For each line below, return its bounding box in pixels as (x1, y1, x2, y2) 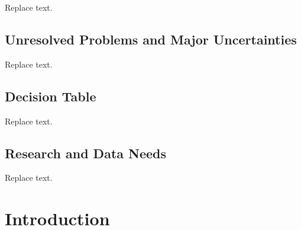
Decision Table (5, 87, 96, 105)
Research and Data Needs (5, 143, 167, 162)
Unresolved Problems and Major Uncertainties (5, 30, 297, 48)
